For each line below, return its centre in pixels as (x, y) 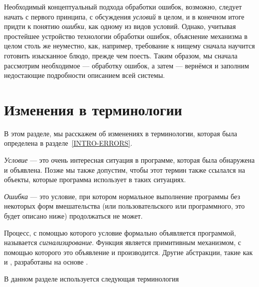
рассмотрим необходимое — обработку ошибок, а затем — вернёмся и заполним (127, 65)
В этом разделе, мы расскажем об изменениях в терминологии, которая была (121, 133)
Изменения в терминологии (93, 109)
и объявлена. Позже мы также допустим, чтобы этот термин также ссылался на (125, 169)
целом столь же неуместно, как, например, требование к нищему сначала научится (129, 46)
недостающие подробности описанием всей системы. (84, 75)
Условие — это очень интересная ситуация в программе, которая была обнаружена (129, 160)
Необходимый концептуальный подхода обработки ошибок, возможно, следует (123, 6)
